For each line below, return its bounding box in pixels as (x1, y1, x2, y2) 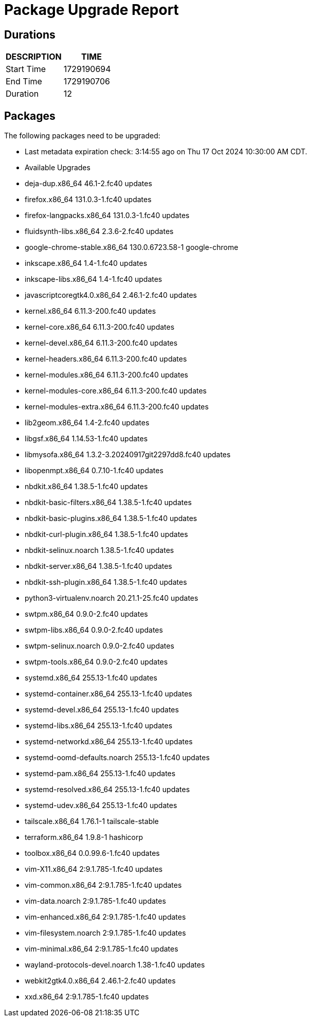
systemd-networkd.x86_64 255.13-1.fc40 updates (25, 737, 193, 746)
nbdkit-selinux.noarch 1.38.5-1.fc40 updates (25, 546, 174, 555)
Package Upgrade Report (4, 1, 179, 19)
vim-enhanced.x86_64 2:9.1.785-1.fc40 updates (25, 912, 186, 922)
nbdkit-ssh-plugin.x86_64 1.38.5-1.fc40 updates (25, 578, 187, 587)
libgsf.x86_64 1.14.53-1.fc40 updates (25, 434, 148, 443)
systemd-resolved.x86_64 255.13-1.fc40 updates (25, 785, 190, 794)
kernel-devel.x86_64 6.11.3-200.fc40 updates (25, 338, 178, 348)
